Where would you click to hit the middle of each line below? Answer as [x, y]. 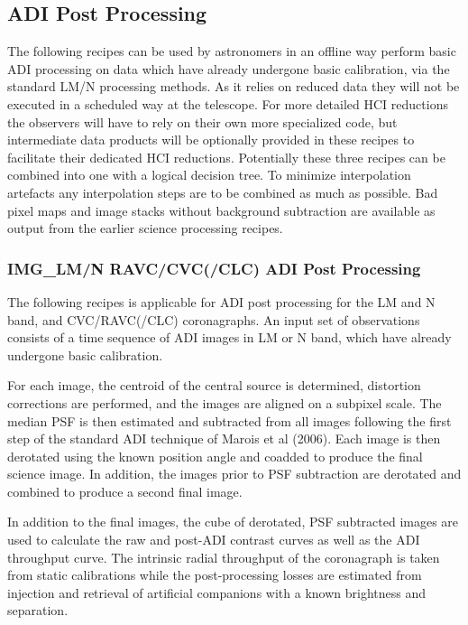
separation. [38, 610]
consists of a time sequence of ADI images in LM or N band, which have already [229, 337]
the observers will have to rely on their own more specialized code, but [202, 121]
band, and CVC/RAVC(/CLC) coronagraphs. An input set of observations [214, 319]
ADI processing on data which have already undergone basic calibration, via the [229, 68]
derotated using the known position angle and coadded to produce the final [215, 456]
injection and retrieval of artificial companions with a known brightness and [216, 592]
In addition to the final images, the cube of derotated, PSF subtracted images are [233, 522]
